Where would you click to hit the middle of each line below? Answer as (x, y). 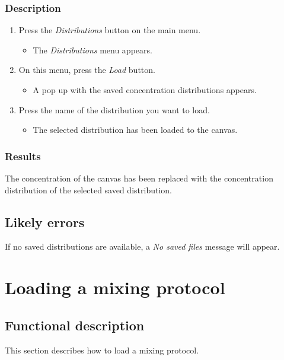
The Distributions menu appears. (92, 50)
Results (23, 156)
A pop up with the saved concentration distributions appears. (145, 90)
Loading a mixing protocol (115, 287)
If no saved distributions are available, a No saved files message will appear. (142, 246)
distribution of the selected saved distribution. (88, 189)
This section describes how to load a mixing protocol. (102, 350)
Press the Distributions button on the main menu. (110, 30)
